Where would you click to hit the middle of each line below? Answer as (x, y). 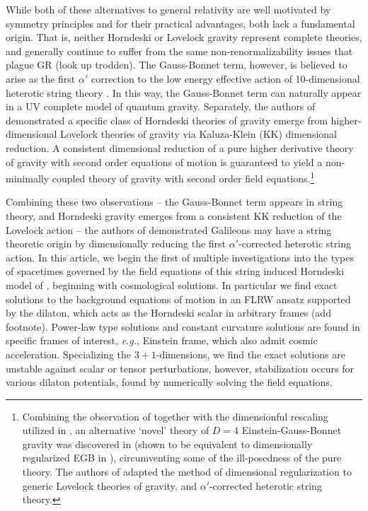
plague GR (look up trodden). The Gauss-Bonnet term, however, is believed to (177, 65)
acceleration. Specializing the (68, 354)
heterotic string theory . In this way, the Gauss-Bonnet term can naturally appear (184, 92)
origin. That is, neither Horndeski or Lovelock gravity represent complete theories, (184, 37)
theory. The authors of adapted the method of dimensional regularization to (187, 472)
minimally (28, 178)
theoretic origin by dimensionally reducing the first (116, 243)
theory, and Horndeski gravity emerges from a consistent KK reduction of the (174, 215)
